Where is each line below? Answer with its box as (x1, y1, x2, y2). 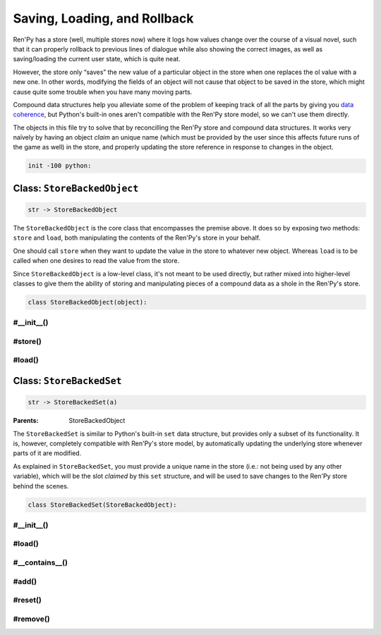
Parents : (13, 417, 39, 425)
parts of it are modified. (13, 449, 82, 457)
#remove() (13, 614, 50, 624)
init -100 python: (28, 162, 92, 170)
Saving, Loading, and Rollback (13, 11, 194, 26)
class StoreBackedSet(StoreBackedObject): (28, 500, 177, 509)
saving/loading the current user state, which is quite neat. (13, 55, 181, 63)
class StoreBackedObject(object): (28, 298, 147, 306)
